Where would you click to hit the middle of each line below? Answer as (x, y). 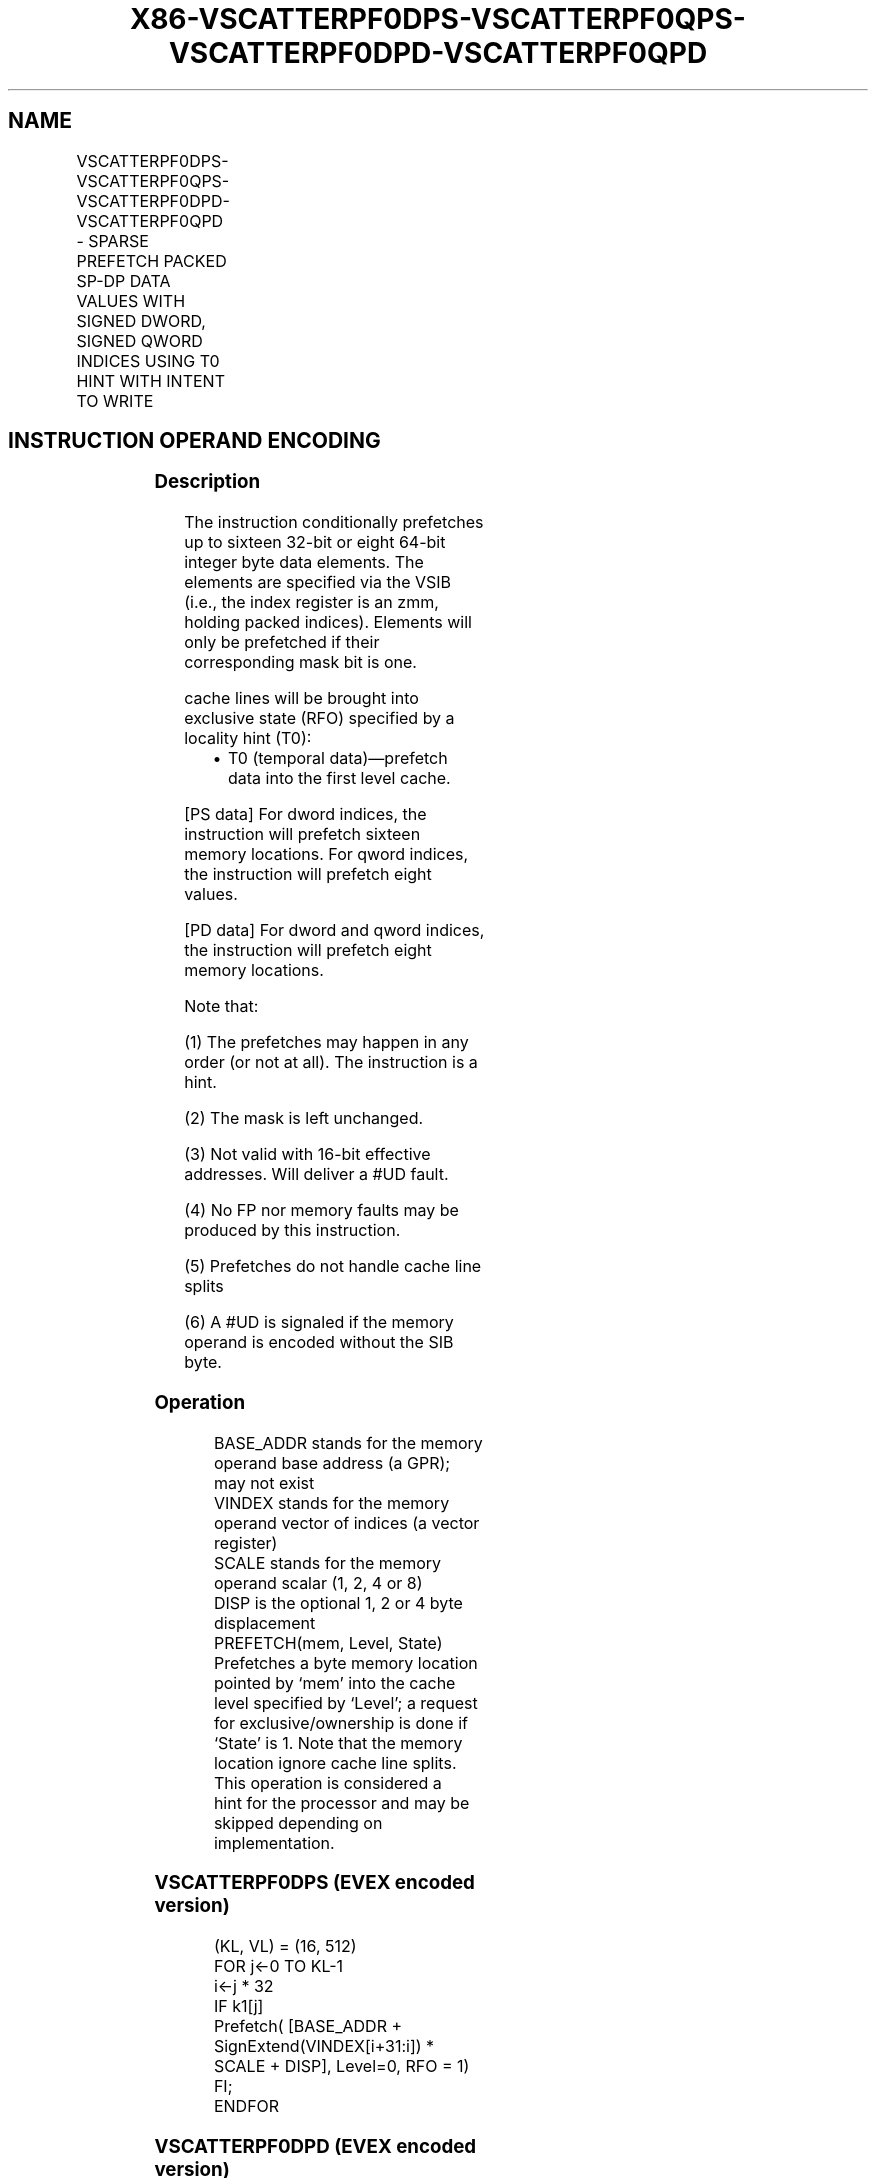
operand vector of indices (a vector (346, 1522)
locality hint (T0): (248, 738)
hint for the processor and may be (341, 1802)
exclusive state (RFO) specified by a (319, 718)
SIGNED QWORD (139, 340)
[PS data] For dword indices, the (305, 814)
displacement (264, 1622)
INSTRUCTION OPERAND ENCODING (194, 441)
